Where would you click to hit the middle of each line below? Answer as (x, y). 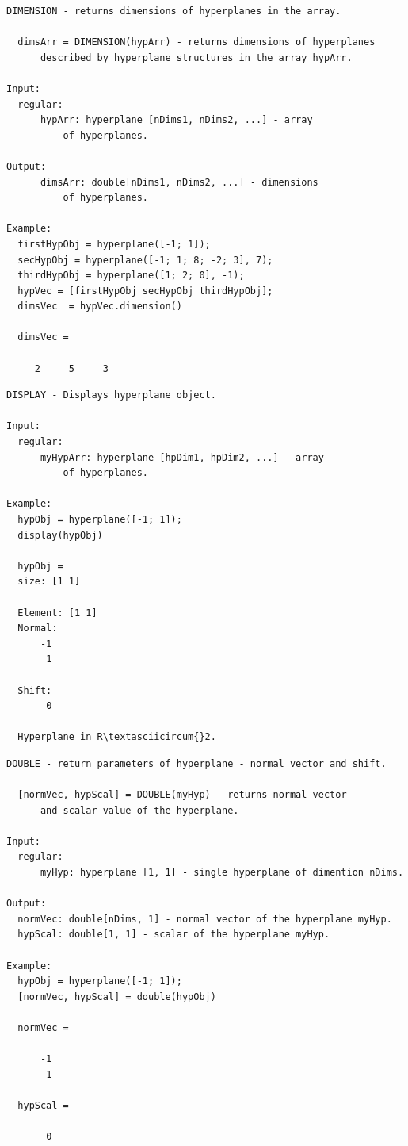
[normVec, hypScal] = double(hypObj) (117, 997)
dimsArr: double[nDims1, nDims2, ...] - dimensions (179, 182)
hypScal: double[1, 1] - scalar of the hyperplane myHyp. (174, 935)
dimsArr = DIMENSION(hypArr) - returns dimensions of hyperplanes (196, 42)
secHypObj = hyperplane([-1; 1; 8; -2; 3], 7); (145, 260)
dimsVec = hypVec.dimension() (100, 307)
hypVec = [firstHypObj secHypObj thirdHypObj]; (145, 291)
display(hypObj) (60, 535)
